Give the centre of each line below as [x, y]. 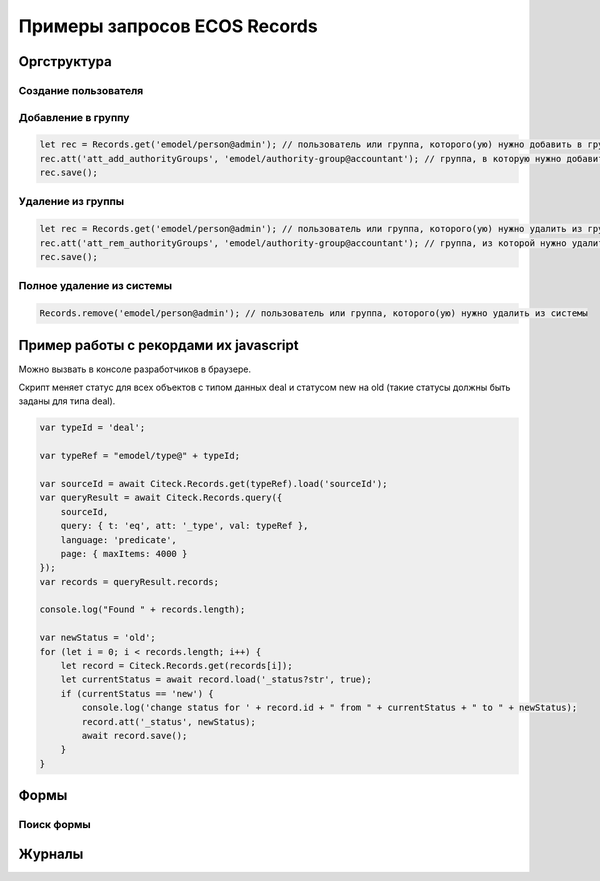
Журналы [51, 853]
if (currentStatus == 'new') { [137, 693]
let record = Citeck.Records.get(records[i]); [177, 666]
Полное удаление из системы [95, 286]
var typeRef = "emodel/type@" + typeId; [139, 456]
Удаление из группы [71, 202]
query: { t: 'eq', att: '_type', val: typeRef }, [184, 526]
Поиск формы [55, 825]
